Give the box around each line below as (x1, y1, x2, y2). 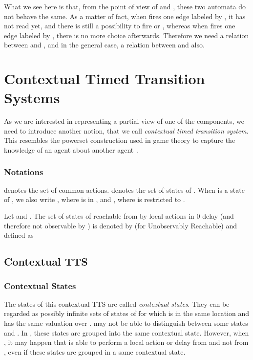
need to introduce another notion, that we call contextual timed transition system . (4, 125, 249, 135)
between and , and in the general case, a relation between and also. (4, 40, 205, 50)
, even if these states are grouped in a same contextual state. (4, 346, 186, 357)
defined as (4, 230, 34, 240)
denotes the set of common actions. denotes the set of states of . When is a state (4, 184, 245, 195)
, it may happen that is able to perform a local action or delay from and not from (4, 337, 249, 347)
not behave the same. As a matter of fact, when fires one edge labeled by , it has (4, 11, 246, 21)
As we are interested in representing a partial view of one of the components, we (4, 116, 244, 126)
